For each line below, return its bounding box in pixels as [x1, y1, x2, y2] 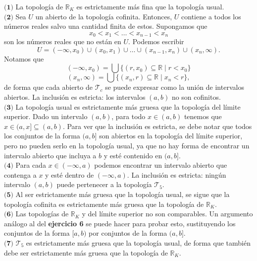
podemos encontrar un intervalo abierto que [94, 160, 227, 170]
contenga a [4, 169, 37, 180]
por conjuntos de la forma [89, 228, 167, 238]
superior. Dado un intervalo [4, 111, 88, 122]
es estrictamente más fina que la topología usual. [76, 1, 224, 11]
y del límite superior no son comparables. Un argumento [82, 208, 253, 219]
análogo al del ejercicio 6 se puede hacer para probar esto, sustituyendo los [4, 218, 236, 228]
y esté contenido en [103, 150, 162, 160]
